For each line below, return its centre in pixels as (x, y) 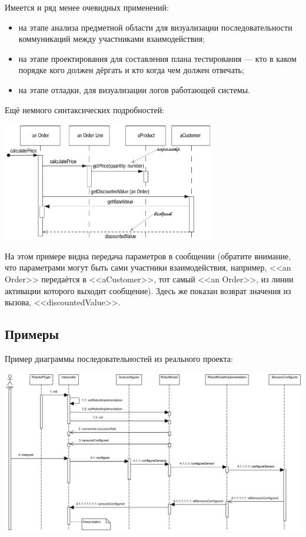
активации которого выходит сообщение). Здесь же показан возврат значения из (148, 290)
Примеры (32, 334)
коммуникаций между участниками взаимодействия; (112, 39)
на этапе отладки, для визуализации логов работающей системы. (134, 89)
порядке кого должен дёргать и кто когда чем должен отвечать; (131, 70)
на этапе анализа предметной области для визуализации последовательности (155, 27)
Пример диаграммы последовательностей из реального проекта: (119, 358)
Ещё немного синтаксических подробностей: (85, 109)
